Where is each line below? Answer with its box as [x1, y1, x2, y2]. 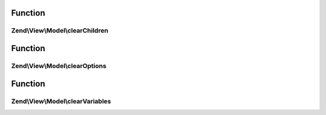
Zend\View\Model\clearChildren [11, 26, 109, 35]
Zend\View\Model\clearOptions [11, 61, 107, 70]
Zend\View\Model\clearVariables [11, 97, 112, 105]
